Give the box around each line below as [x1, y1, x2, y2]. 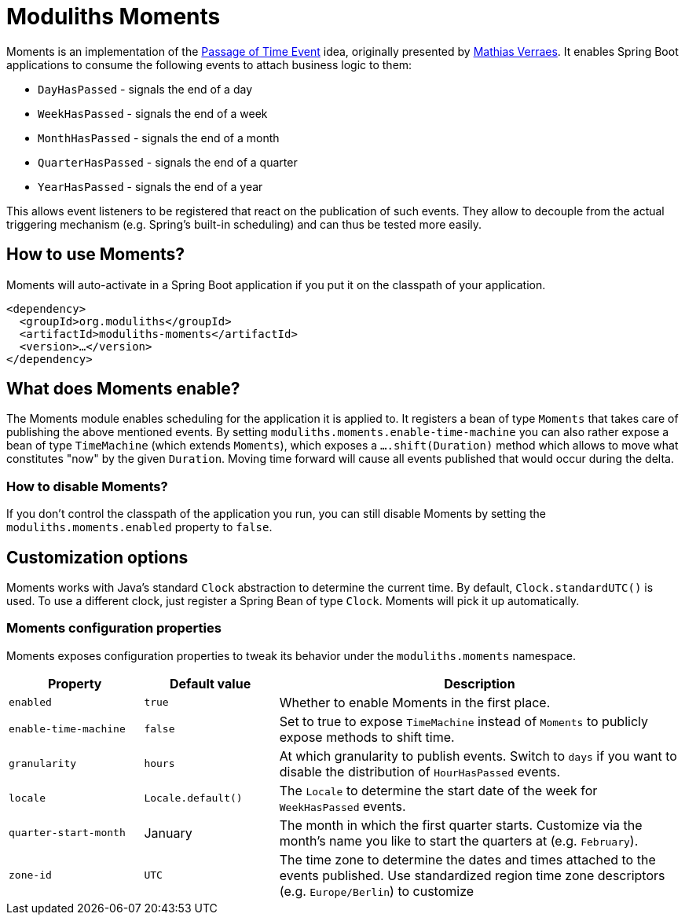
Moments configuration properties [6, 620, 222, 637]
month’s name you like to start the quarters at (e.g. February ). [279, 832, 639, 849]
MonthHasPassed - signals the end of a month [38, 130, 280, 145]
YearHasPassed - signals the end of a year [38, 179, 263, 193]
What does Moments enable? [6, 379, 240, 399]
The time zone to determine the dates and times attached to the [279, 851, 656, 868]
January [144, 824, 192, 841]
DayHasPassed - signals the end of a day [38, 82, 252, 96]
